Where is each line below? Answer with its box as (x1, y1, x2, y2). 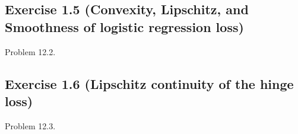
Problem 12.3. (5, 119, 56, 132)
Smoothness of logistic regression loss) (5, 17, 244, 36)
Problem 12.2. (5, 45, 56, 58)
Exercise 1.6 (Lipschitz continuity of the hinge (5, 74, 294, 92)
